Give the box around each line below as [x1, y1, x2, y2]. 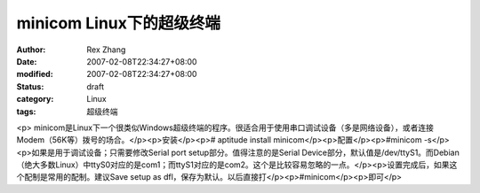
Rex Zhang [86, 44, 126, 55]
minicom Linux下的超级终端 [16, 13, 221, 33]
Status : [16, 81, 44, 92]
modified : [16, 69, 53, 80]
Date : [16, 56, 37, 66]
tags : [16, 106, 36, 117]
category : [16, 94, 54, 104]
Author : [16, 44, 46, 55]
